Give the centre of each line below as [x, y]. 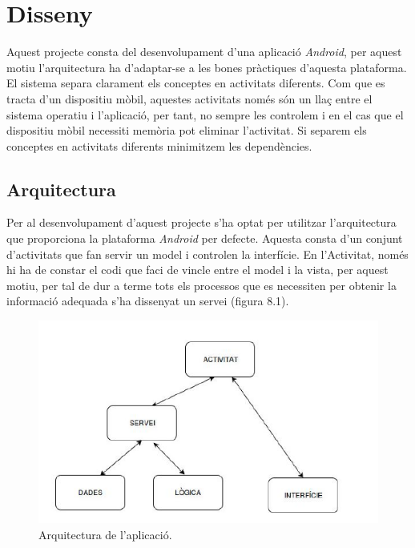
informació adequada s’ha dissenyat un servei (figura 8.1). [148, 301]
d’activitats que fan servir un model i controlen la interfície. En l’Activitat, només [207, 254]
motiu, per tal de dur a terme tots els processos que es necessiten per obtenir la [201, 285]
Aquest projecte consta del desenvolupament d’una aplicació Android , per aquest [204, 52]
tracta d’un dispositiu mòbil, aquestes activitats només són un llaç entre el [189, 98]
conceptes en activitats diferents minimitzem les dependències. [159, 145]
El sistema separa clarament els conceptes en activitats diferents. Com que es [196, 83]
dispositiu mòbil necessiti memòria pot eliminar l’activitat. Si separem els [187, 130]
